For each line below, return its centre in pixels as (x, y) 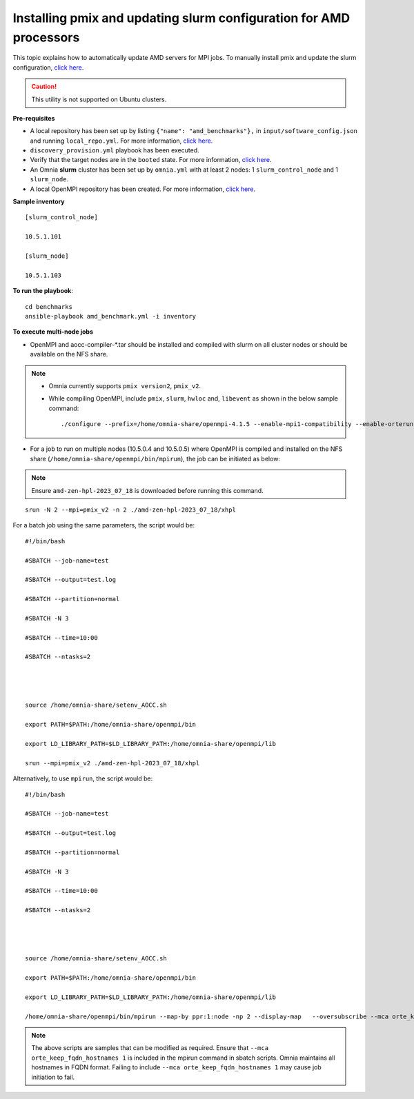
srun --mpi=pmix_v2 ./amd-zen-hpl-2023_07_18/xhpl (112, 763)
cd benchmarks (49, 306)
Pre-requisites (34, 118)
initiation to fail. (53, 1077)
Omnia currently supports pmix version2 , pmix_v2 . (125, 385)
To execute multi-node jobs (53, 332)
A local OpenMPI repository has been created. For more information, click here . (142, 189)
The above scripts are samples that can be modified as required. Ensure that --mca (150, 1048)
